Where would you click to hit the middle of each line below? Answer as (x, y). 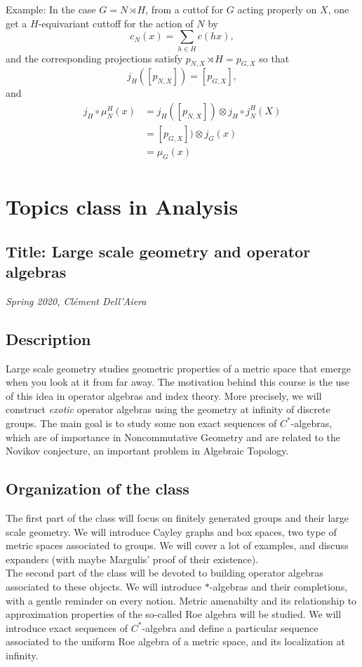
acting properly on (277, 9)
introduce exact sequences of (67, 627)
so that (274, 58)
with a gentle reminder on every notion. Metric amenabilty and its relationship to (181, 600)
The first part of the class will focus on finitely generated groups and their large (177, 517)
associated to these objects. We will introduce (104, 586)
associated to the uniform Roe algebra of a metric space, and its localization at (175, 641)
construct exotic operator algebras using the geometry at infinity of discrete (168, 409)
